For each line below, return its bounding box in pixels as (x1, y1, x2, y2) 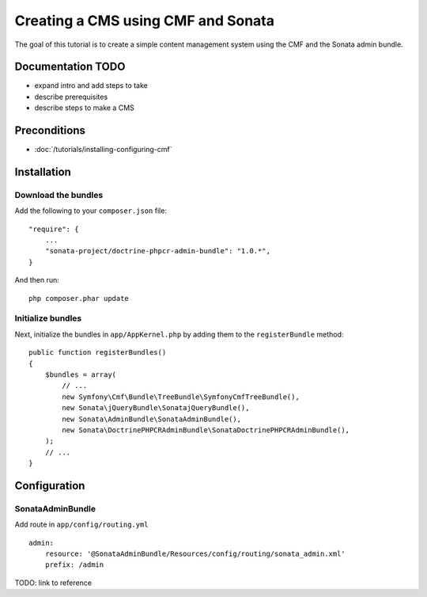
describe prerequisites (34, 92, 108, 101)
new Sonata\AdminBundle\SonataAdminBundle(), (62, 414, 241, 424)
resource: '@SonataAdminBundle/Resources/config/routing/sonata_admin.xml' (44, 549, 346, 558)
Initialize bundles (14, 313, 82, 324)
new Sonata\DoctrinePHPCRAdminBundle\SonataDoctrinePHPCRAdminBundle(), (62, 425, 350, 435)
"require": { (28, 224, 79, 234)
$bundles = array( (44, 370, 117, 379)
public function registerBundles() (28, 348, 167, 357)
